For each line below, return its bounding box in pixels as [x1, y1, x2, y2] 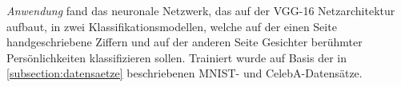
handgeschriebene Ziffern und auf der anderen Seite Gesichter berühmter [6, 34, 363, 50]
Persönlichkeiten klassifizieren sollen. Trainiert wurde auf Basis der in [6, 49, 347, 65]
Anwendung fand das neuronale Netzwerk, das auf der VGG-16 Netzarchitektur [6, 2, 395, 18]
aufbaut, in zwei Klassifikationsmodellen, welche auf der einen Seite [6, 18, 337, 34]
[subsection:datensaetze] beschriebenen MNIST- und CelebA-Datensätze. [6, 65, 363, 81]
